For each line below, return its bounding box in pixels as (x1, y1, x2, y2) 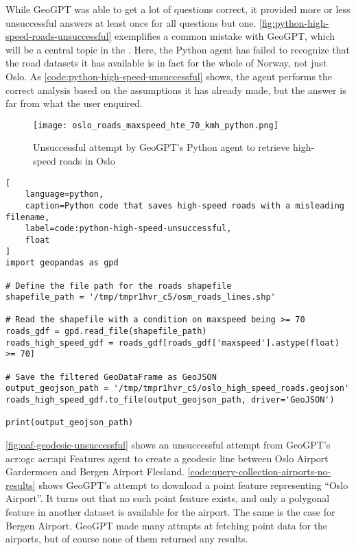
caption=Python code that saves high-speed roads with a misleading (25, 200, 344, 211)
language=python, (25, 189, 104, 200)
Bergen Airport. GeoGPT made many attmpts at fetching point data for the (5, 518, 328, 532)
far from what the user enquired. (5, 96, 143, 110)
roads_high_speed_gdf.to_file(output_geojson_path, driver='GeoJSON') (5, 395, 335, 405)
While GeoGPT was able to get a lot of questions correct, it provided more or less (5, 2, 351, 16)
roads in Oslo (59, 154, 115, 167)
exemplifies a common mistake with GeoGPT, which (115, 29, 335, 43)
